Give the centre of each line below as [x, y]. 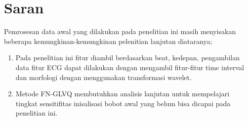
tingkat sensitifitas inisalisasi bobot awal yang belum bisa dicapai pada [123, 103]
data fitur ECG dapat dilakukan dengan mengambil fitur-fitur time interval [130, 67]
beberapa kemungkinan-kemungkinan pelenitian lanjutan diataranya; [108, 41]
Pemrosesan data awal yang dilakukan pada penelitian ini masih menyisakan [120, 31]
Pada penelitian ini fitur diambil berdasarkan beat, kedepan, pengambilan [127, 58]
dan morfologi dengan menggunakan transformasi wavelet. [103, 77]
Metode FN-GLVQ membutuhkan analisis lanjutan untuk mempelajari [123, 94]
